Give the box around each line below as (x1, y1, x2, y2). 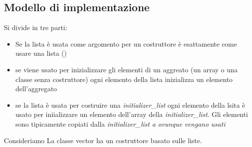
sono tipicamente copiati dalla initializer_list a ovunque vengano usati (15, 118, 226, 129)
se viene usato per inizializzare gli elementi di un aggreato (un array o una (15, 64, 238, 74)
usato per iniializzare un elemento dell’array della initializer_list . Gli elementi (15, 109, 248, 119)
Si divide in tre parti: (4, 22, 67, 33)
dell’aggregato (15, 83, 57, 94)
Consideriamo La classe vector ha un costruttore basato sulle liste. (4, 135, 202, 145)
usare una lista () (15, 48, 67, 58)
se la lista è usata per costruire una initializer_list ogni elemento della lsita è (15, 99, 245, 110)
